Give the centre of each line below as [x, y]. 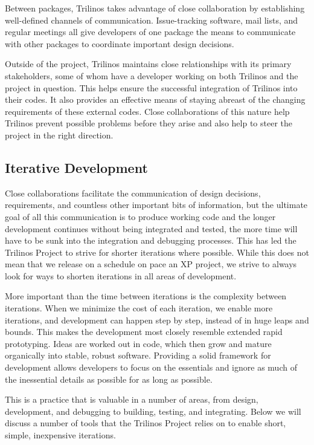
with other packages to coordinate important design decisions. [120, 43]
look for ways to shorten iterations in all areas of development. [121, 275]
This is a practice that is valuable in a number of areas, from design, [132, 399]
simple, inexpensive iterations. [60, 435]
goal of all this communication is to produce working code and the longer [140, 216]
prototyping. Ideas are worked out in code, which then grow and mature [138, 343]
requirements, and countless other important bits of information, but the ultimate [156, 205]
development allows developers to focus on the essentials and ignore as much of [151, 367]
